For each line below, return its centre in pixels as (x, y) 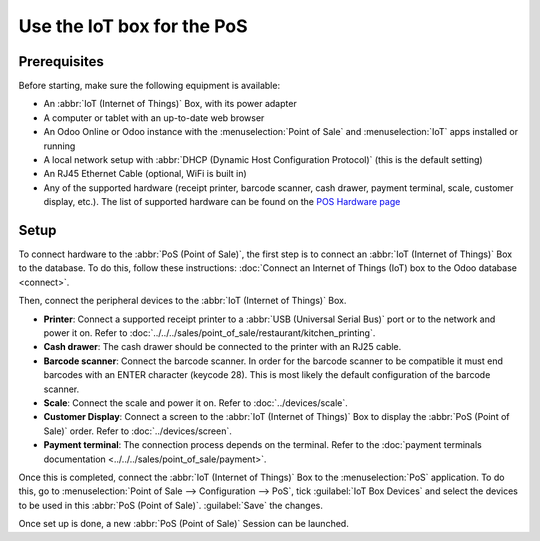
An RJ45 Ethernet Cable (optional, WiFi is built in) (145, 174)
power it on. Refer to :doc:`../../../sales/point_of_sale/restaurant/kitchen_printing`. (209, 333)
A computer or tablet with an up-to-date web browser (154, 117)
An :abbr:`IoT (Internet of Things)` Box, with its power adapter (170, 104)
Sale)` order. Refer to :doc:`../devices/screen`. (137, 431)
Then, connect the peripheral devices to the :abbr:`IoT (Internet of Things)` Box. (182, 301)
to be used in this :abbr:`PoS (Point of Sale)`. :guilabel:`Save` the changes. (171, 505)
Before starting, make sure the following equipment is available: (149, 86)
